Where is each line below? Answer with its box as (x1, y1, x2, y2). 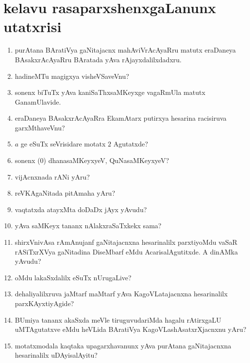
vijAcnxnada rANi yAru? (15, 171, 90, 181)
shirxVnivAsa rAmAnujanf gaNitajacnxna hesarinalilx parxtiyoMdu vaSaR (15, 237, 237, 247)
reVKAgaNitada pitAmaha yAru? (15, 188, 116, 198)
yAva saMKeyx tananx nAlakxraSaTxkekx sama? (15, 220, 162, 231)
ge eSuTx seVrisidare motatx (20, 139, 106, 149)
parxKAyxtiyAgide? (15, 298, 74, 308)
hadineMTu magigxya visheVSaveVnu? (15, 71, 129, 81)
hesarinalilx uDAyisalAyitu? (15, 350, 98, 360)
